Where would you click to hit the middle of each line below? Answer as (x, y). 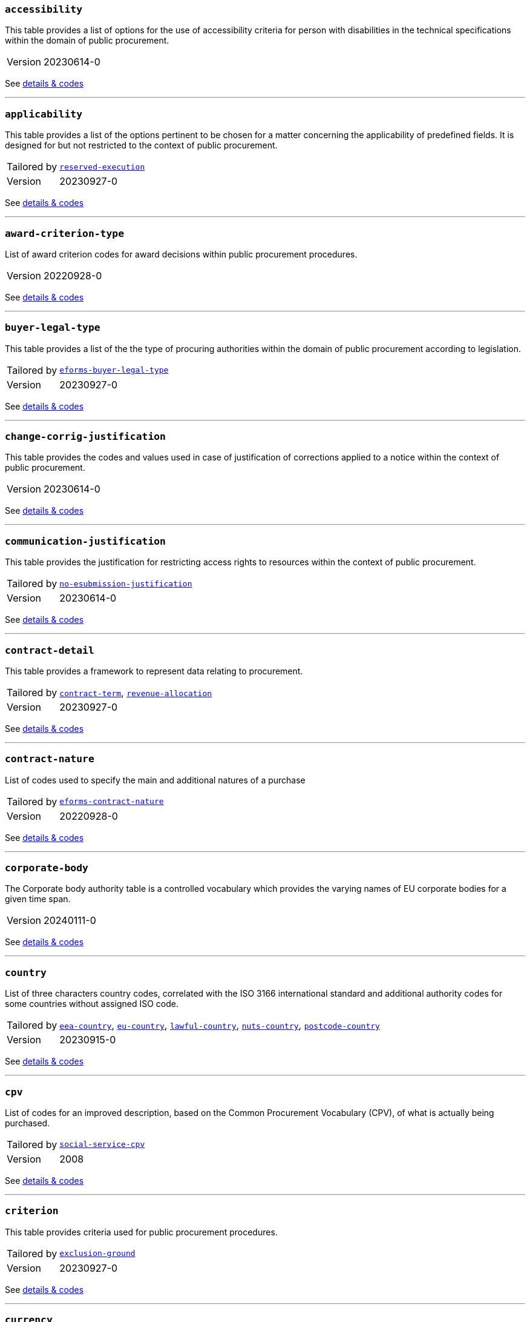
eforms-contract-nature (112, 802)
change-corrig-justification (85, 437)
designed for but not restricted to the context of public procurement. (141, 145)
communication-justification (85, 541)
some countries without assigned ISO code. (92, 1004)
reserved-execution (102, 167)
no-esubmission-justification (126, 583)
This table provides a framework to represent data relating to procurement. (154, 671)
